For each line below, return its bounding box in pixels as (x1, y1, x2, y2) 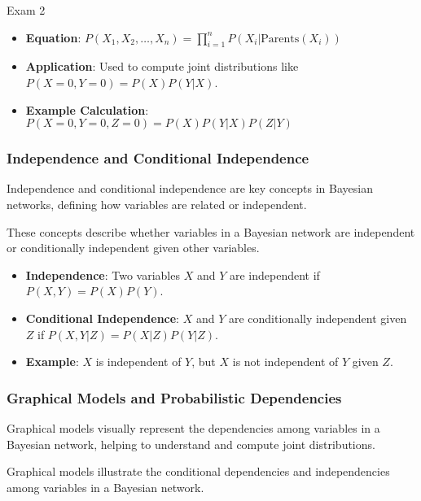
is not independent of (232, 353, 339, 370)
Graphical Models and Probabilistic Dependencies (7, 387, 342, 407)
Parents (261, 33, 300, 45)
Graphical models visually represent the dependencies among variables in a (7, 419, 380, 436)
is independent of (95, 353, 182, 370)
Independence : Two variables (25, 266, 180, 283)
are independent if (229, 266, 320, 283)
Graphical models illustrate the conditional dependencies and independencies (7, 463, 390, 480)
